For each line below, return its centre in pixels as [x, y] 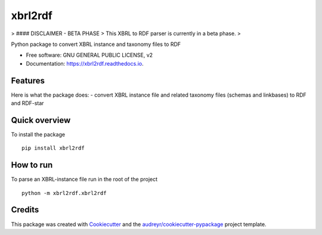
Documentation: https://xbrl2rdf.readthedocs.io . [85, 63]
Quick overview [41, 120]
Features [28, 81]
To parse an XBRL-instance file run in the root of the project [84, 180]
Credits [25, 210]
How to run [32, 165]
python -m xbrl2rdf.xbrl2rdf [64, 193]
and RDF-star [27, 103]
